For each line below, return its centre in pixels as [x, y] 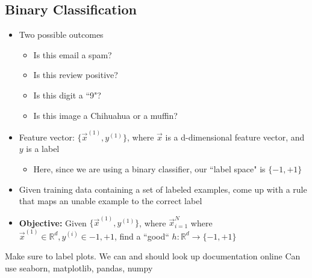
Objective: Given [53, 222]
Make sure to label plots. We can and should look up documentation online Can [153, 256]
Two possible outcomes [61, 35]
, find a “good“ [142, 236]
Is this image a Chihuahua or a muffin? [105, 115]
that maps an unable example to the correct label [111, 201]
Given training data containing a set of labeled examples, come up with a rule [163, 189]
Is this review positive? [76, 75]
